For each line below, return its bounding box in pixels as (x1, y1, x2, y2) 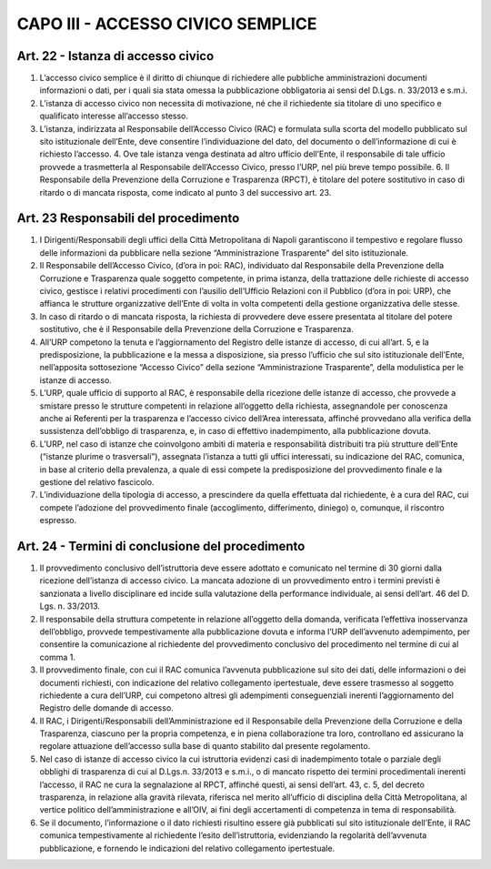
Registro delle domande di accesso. (39, 702, 175, 713)
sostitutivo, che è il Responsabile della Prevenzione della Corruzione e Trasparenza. (39, 324, 354, 335)
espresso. (39, 515, 77, 526)
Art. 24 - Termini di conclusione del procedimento (16, 538, 306, 554)
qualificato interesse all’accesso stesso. (39, 110, 189, 122)
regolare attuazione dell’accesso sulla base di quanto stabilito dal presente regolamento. (39, 741, 371, 752)
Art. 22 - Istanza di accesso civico (16, 48, 215, 64)
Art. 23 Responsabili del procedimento (16, 210, 240, 227)
